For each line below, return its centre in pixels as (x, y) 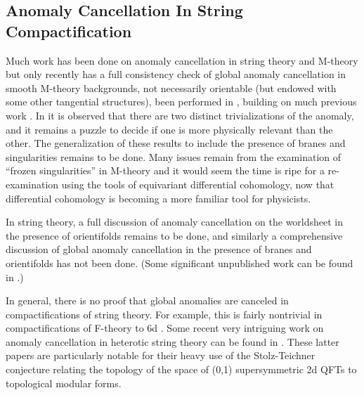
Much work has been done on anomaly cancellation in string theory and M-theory (182, 60)
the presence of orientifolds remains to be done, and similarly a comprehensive (174, 235)
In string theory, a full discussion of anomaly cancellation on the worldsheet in (175, 222)
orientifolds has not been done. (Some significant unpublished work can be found (180, 263)
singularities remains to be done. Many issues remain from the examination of (174, 156)
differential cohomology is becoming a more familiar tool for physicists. (158, 198)
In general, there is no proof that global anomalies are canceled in (147, 300)
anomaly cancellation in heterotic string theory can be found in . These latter (173, 341)
